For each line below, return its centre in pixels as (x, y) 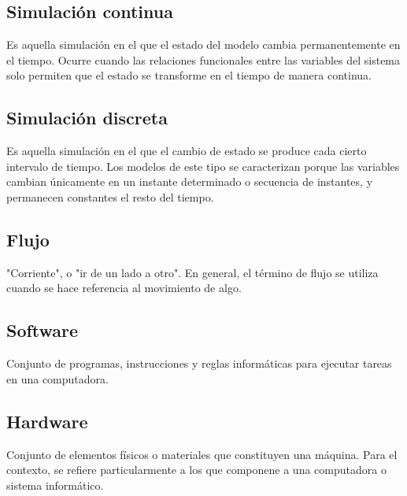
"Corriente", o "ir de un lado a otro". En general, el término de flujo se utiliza (192, 272)
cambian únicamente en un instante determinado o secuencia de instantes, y (190, 181)
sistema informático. (55, 485)
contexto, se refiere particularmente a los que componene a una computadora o (196, 470)
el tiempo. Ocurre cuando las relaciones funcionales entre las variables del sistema (203, 59)
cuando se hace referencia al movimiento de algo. (124, 288)
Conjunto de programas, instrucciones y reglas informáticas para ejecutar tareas (199, 363)
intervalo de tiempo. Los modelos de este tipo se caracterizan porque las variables (203, 166)
